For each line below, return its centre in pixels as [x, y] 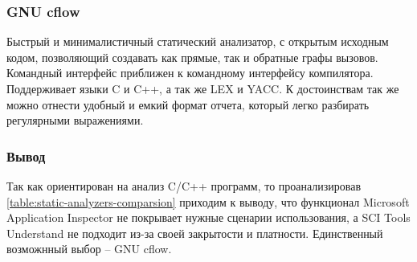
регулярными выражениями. [75, 120]
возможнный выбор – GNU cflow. [89, 249]
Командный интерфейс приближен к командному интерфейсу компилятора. [190, 73]
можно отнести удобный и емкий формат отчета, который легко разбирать [188, 104]
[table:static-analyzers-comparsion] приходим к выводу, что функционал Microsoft [208, 201]
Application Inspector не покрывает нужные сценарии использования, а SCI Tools [208, 217]
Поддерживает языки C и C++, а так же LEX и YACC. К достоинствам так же [203, 88]
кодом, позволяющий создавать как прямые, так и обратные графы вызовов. [192, 57]
